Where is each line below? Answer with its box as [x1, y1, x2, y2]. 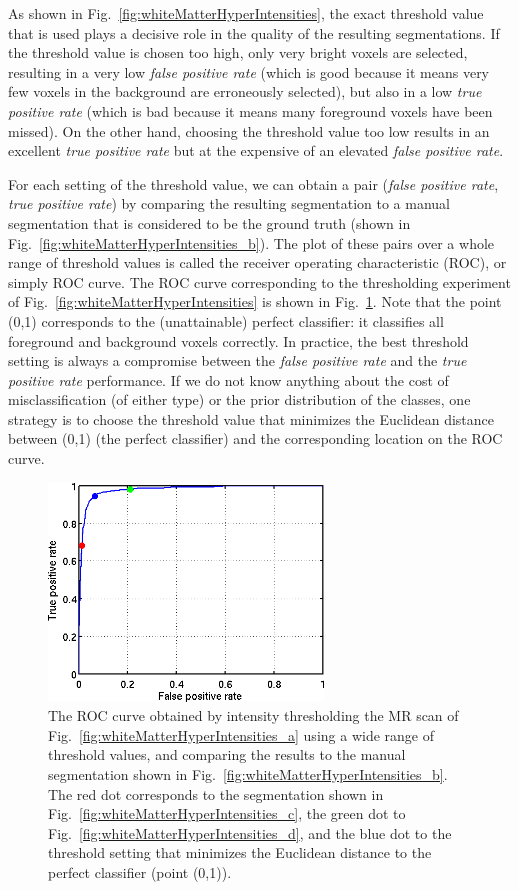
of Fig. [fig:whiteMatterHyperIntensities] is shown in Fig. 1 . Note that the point [8, 291, 502, 312]
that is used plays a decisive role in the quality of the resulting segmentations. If [8, 22, 500, 43]
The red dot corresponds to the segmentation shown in [48, 783, 384, 804]
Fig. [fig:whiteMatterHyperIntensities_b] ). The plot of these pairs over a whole [8, 232, 495, 253]
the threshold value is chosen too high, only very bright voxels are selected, [8, 42, 468, 63]
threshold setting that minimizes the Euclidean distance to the [48, 842, 432, 863]
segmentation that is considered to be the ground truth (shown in [8, 212, 411, 233]
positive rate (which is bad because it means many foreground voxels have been [8, 100, 493, 121]
